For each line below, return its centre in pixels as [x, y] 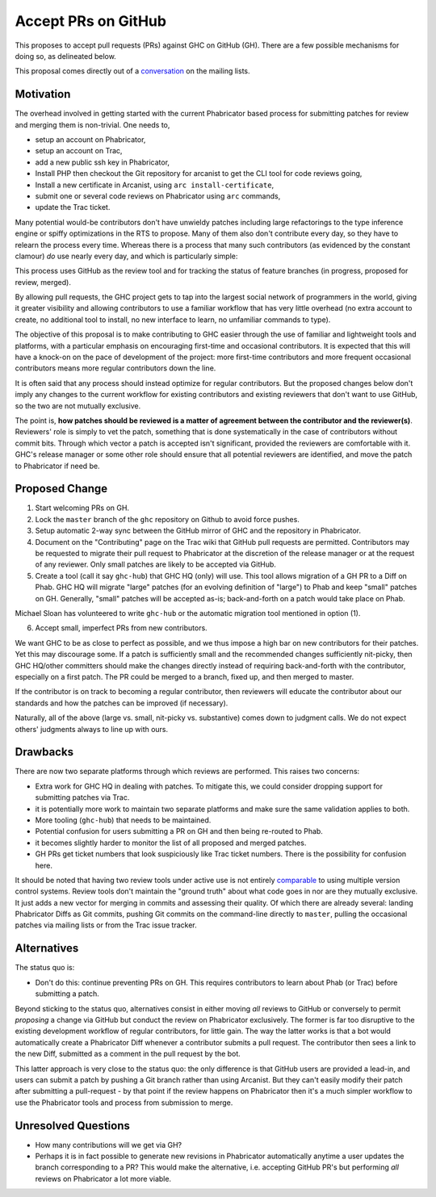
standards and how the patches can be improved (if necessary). [122, 703]
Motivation [43, 94]
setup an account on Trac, [79, 151]
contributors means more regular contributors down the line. [115, 368]
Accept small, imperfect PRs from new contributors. [121, 628]
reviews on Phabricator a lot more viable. [103, 1178]
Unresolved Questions [73, 1126]
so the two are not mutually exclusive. [78, 406]
